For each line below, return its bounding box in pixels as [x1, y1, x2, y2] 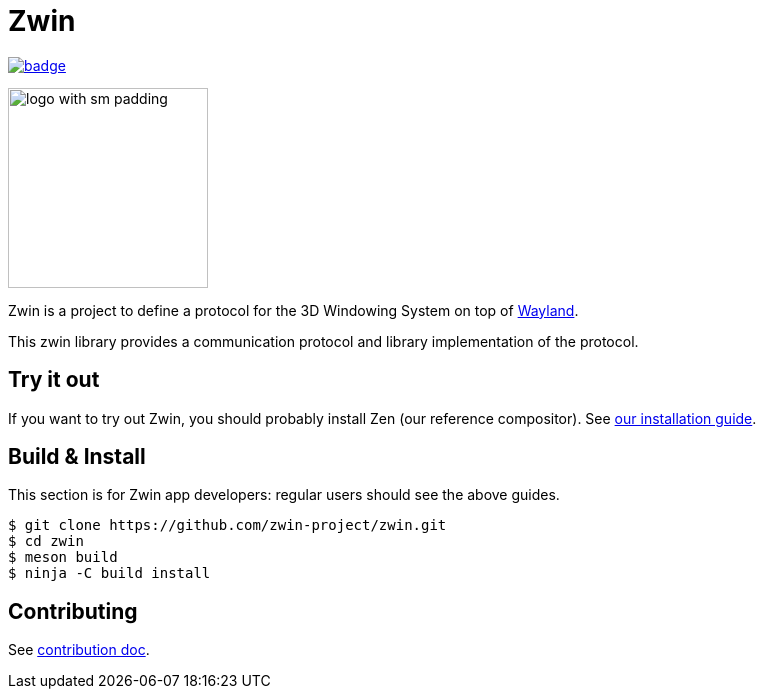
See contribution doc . [8, 641, 150, 659]
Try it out [8, 367, 100, 393]
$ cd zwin [8, 533, 84, 550]
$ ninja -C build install [8, 565, 211, 582]
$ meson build [8, 549, 118, 566]
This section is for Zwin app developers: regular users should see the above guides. [8, 486, 560, 504]
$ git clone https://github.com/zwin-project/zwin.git [8, 517, 447, 534]
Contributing [8, 598, 138, 624]
